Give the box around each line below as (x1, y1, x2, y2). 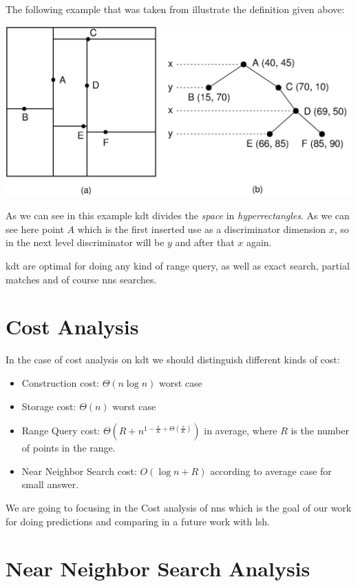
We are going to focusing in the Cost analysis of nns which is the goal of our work (6, 500, 352, 514)
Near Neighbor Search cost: (21, 463, 137, 478)
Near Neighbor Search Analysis (6, 554, 310, 583)
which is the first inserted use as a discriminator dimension (77, 221, 326, 236)
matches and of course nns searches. (6, 272, 157, 286)
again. (246, 235, 272, 250)
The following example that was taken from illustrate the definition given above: (6, 2, 345, 16)
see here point (6, 221, 64, 236)
